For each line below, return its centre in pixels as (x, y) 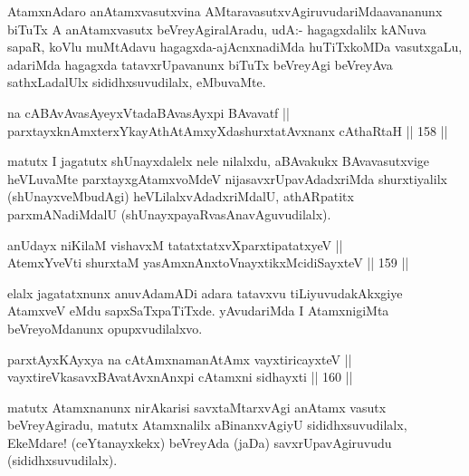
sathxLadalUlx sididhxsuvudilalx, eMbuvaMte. (137, 82)
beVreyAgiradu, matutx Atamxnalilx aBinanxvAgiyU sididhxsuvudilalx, (207, 425)
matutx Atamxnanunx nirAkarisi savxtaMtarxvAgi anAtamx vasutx (197, 407)
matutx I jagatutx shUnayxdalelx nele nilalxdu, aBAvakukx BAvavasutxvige (219, 161)
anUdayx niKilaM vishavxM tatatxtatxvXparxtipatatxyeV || (175, 244)
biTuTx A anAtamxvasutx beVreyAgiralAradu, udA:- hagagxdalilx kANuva (217, 29)
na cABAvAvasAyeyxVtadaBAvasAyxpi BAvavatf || (148, 112)
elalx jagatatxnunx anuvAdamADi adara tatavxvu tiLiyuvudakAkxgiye (205, 292)
